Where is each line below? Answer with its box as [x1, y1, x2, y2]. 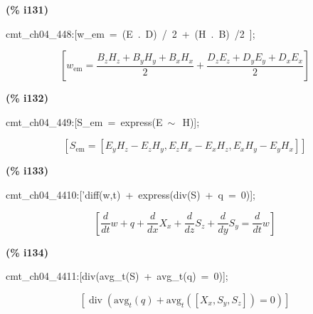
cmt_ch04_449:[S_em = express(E [6, 114, 163, 129]
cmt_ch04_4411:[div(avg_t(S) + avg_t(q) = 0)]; [6, 268, 228, 283]
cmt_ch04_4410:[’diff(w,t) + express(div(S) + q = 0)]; [6, 187, 256, 202]
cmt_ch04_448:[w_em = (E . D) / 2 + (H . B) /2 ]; [6, 26, 255, 41]
